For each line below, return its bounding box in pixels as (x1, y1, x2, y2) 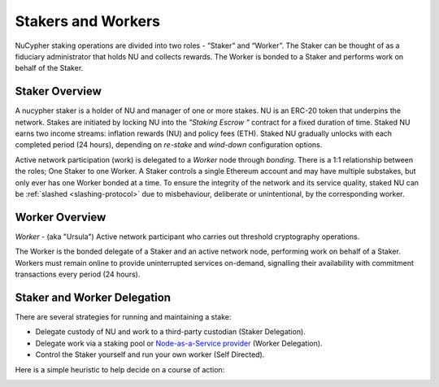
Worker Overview (15, 210, 106, 224)
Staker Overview (15, 85, 102, 98)
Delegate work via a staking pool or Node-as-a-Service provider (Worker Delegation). (35, 338, 323, 348)
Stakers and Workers (15, 12, 161, 30)
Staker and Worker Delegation (15, 290, 171, 304)
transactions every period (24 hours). (15, 269, 141, 280)
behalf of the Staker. (15, 63, 84, 73)
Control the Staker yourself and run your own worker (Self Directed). (35, 350, 265, 359)
